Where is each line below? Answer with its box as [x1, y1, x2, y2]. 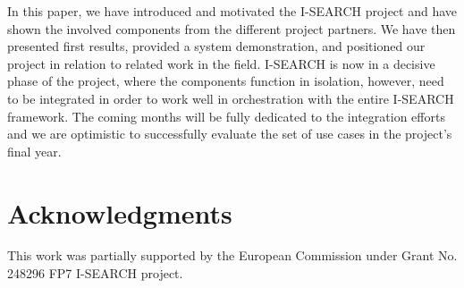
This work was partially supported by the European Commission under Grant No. [7, 246, 458, 265]
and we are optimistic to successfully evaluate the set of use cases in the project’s [7, 124, 452, 143]
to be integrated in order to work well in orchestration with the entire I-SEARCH [7, 89, 454, 107]
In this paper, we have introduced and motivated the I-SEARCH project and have [7, 2, 458, 20]
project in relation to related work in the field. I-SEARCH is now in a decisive [7, 54, 435, 72]
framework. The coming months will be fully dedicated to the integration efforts [7, 106, 445, 125]
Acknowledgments [7, 194, 232, 231]
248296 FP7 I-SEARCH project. [7, 264, 183, 283]
